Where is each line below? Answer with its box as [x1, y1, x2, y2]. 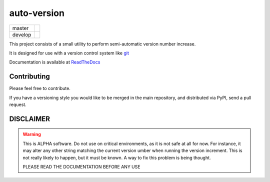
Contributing [9, 72, 50, 81]
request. [9, 101, 27, 107]
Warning [22, 131, 41, 137]
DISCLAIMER [9, 114, 50, 123]
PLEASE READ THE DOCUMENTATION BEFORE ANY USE [22, 163, 140, 169]
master [12, 24, 29, 31]
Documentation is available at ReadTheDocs [9, 59, 100, 65]
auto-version [9, 7, 65, 18]
